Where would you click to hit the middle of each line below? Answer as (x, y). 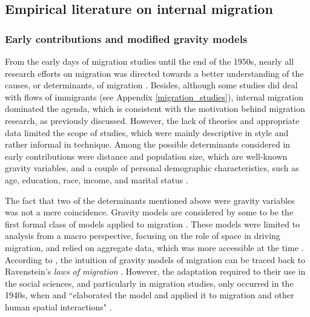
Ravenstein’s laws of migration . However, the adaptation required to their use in (155, 271)
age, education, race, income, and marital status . (97, 179)
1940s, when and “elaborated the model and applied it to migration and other (150, 295)
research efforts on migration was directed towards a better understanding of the (154, 73)
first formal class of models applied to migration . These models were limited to (153, 224)
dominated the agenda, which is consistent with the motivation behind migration (155, 109)
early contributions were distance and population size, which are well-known (146, 156)
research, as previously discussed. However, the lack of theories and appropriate (152, 120)
